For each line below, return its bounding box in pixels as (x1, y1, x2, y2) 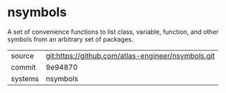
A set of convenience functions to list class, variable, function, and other (7, 27, 219, 36)
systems (11, 73, 39, 83)
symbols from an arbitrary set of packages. (7, 35, 134, 43)
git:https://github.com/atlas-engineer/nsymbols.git (45, 51, 215, 61)
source (11, 51, 34, 61)
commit (11, 62, 36, 72)
